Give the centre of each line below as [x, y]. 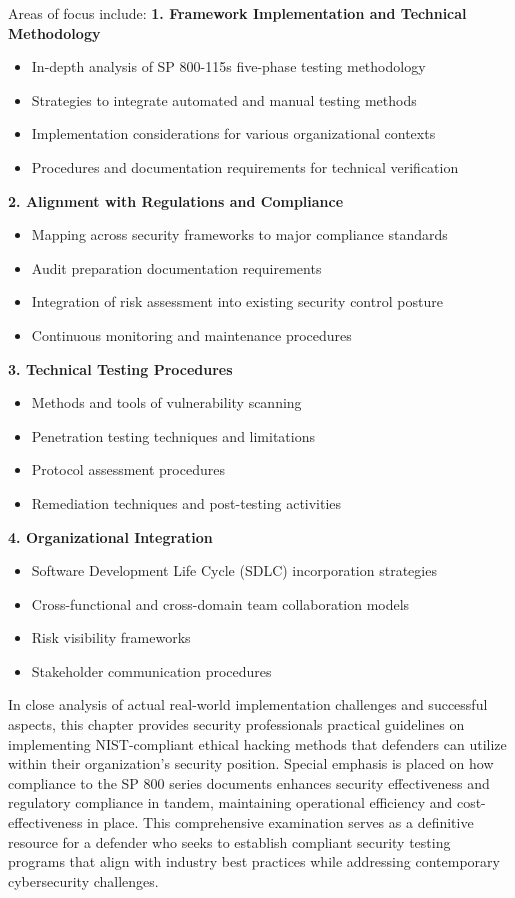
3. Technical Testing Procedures [120, 368]
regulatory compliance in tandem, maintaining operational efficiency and [230, 802]
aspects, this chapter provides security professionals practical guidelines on [236, 724]
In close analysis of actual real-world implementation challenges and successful [248, 704]
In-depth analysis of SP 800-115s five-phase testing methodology [228, 66]
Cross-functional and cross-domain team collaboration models [220, 603]
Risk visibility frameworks [111, 637]
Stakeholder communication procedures [151, 670]
